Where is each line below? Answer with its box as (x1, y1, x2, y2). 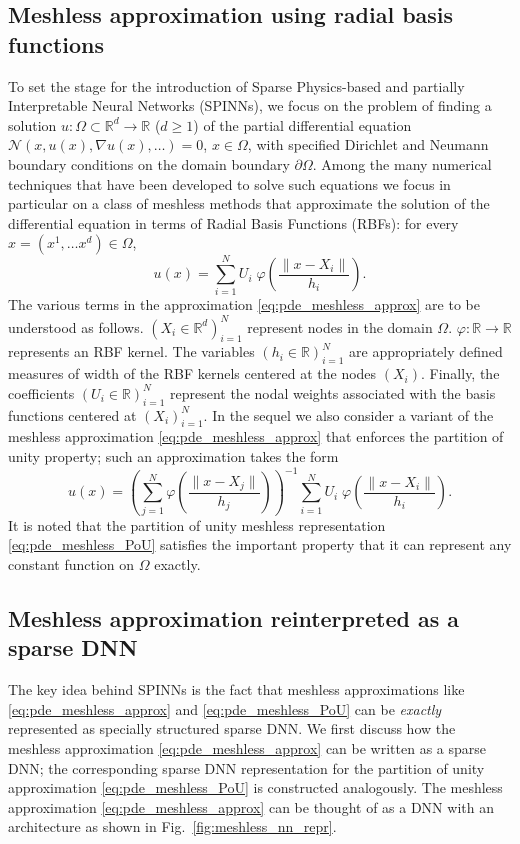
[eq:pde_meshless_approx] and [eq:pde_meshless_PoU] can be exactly (8, 698, 442, 719)
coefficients (8, 382, 75, 403)
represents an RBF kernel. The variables (8, 341, 255, 362)
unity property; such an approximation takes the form (8, 445, 339, 466)
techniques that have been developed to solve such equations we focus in (8, 173, 451, 194)
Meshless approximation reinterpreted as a (8, 602, 459, 633)
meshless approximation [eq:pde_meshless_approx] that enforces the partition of (8, 426, 504, 447)
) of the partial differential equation (193, 114, 412, 135)
